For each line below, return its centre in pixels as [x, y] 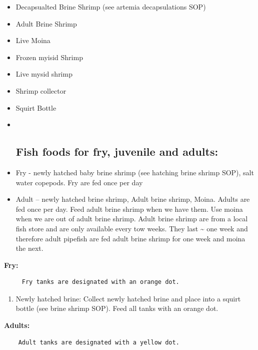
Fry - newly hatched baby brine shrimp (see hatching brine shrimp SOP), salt [135, 172]
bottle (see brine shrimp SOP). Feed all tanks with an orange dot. [117, 308]
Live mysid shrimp [44, 74]
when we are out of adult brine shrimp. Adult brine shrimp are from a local [132, 219]
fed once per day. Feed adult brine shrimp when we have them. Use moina [129, 209]
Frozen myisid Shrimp [49, 57]
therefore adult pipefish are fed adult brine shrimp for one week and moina [130, 238]
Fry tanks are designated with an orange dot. [100, 282]
